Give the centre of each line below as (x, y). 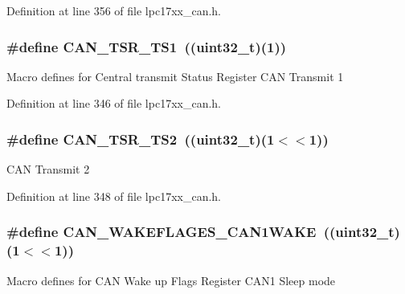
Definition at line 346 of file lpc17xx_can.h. (114, 103)
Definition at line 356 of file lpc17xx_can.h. (114, 10)
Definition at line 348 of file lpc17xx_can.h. (114, 196)
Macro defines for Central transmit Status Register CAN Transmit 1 (175, 76)
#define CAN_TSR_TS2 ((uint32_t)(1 (141, 139)
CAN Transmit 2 (48, 169)
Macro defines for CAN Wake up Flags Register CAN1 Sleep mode (171, 280)
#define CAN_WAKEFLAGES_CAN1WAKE (162, 232)
